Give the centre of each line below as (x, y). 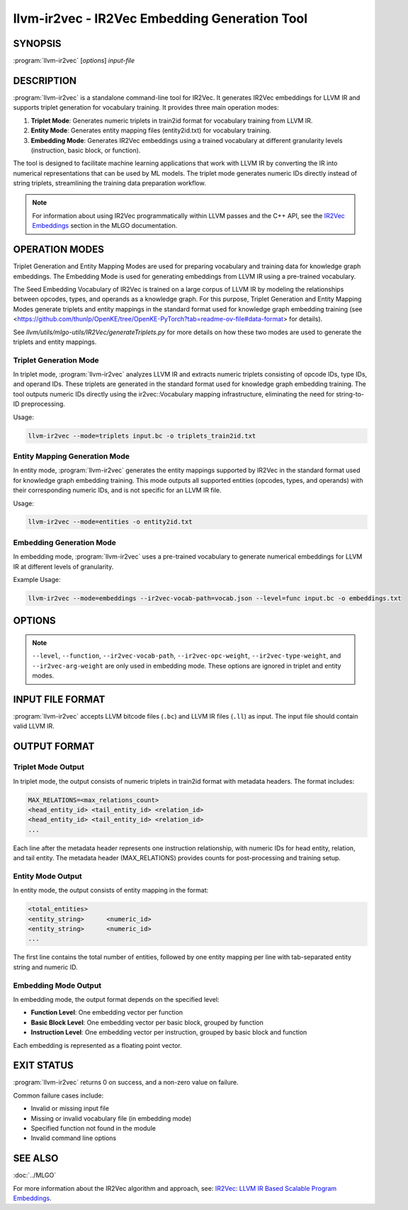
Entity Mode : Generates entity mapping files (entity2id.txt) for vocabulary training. (151, 130)
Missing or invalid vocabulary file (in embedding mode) (111, 1118)
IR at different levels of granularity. (63, 566)
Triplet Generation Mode (56, 360)
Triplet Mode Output (49, 767)
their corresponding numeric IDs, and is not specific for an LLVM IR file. (118, 490)
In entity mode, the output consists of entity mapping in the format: (111, 890)
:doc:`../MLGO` (35, 1175)
